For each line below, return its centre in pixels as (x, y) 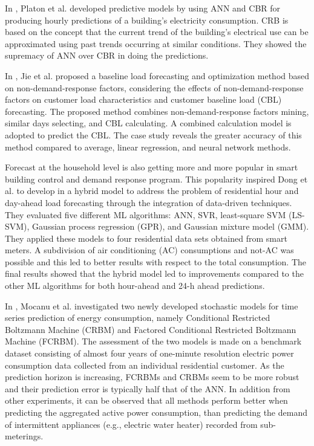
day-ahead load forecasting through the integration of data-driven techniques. (149, 202)
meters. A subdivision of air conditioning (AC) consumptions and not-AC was (149, 250)
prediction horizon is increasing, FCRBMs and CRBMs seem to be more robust (152, 377)
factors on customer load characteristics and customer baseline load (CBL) (143, 99)
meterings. (24, 436)
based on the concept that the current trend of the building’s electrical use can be (157, 32)
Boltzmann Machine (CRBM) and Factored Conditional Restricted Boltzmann (151, 329)
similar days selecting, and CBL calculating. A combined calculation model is (148, 123)
